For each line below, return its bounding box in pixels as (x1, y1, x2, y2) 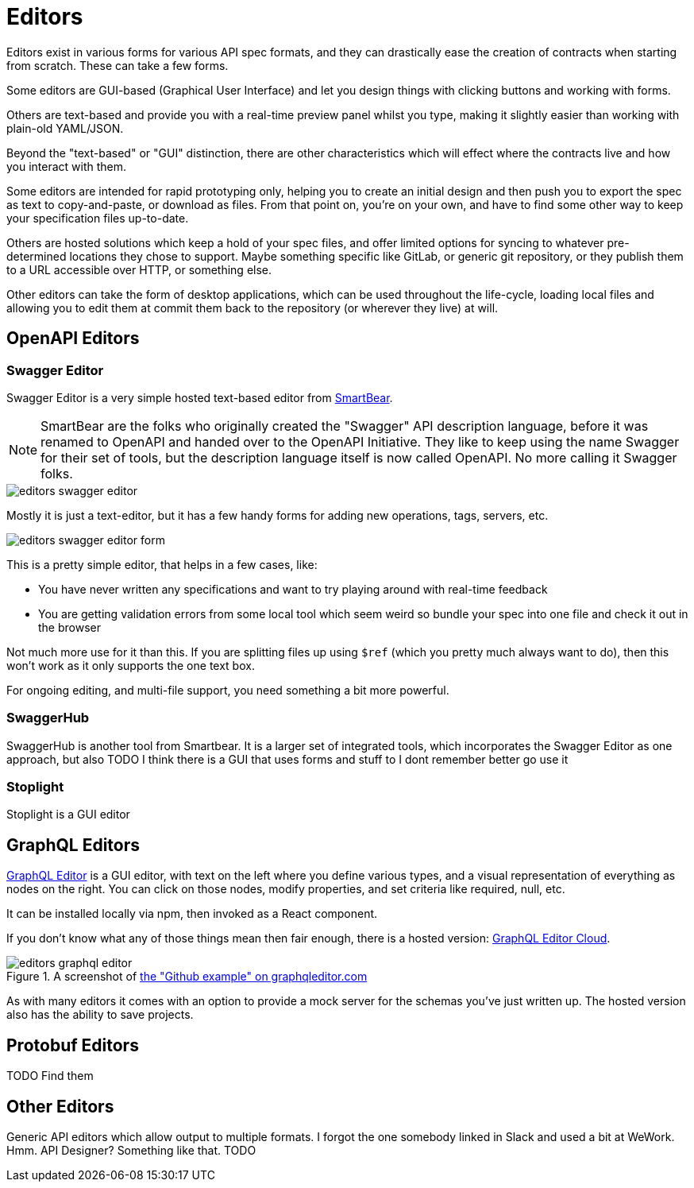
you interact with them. (6, 159, 127, 173)
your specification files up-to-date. (6, 211, 189, 225)
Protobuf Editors (6, 1035, 139, 1055)
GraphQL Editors (6, 834, 141, 855)
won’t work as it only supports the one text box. (6, 658, 255, 672)
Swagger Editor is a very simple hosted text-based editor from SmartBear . (6, 390, 393, 404)
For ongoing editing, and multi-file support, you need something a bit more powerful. (6, 683, 449, 697)
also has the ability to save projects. (6, 1008, 194, 1022)
